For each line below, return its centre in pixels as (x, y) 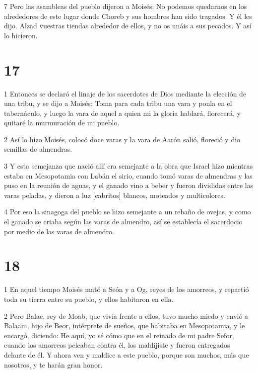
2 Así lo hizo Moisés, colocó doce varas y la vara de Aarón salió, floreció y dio (122, 139)
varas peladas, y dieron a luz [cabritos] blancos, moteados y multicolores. (115, 195)
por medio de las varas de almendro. (59, 231)
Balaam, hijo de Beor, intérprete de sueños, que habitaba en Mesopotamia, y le (125, 326)
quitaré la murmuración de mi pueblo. (62, 123)
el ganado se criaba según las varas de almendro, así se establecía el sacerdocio (123, 222)
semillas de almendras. (38, 149)
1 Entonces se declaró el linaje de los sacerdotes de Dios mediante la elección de (125, 93)
